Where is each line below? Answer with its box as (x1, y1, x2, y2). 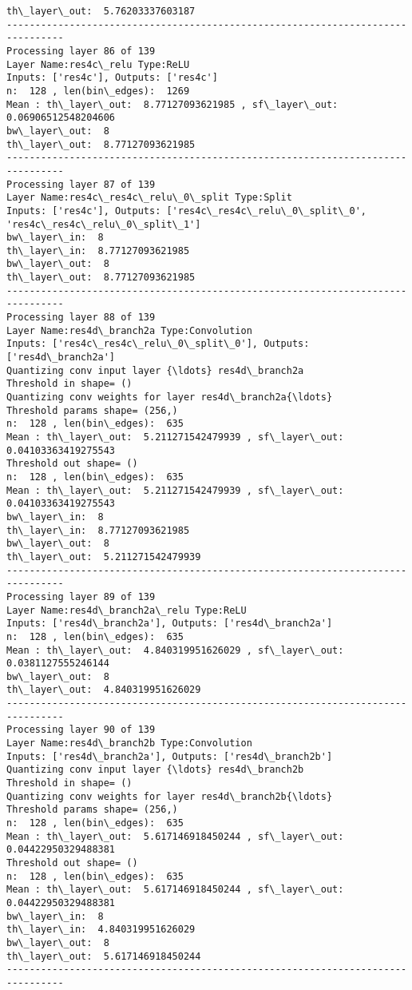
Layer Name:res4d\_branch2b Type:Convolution (6, 738, 252, 749)
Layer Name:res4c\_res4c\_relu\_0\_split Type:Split (6, 192, 292, 204)
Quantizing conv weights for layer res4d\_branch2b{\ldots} (6, 790, 333, 802)
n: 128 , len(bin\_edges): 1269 (6, 85, 190, 97)
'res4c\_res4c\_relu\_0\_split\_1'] (6, 218, 201, 230)
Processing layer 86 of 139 (6, 45, 156, 57)
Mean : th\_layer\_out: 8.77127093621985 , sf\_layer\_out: (6, 98, 339, 110)
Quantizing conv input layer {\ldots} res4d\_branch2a (6, 364, 304, 376)
